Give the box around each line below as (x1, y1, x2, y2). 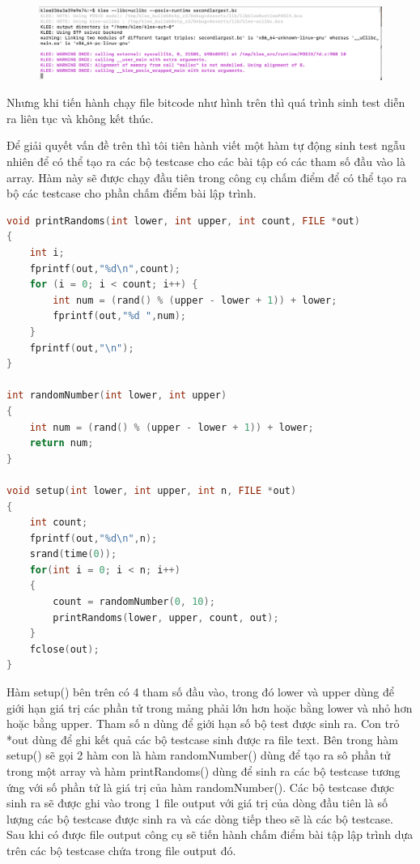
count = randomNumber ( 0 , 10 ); (53, 596, 215, 608)
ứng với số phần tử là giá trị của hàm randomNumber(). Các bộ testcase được (6, 778, 395, 795)
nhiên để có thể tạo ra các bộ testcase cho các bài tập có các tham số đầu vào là (6, 153, 405, 170)
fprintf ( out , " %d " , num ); (53, 310, 187, 322)
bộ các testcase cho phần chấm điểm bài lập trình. (6, 185, 257, 202)
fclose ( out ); (29, 643, 100, 655)
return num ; (29, 437, 94, 449)
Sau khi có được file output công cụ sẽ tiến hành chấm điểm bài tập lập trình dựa (6, 826, 414, 843)
